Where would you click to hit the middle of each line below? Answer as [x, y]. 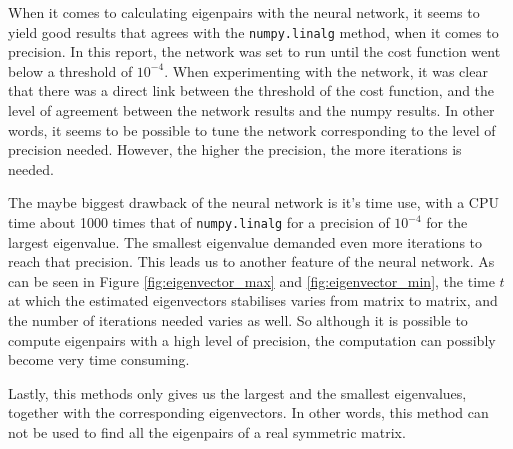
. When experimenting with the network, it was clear [326, 70]
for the [447, 222]
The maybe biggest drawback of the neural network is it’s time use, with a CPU [253, 202]
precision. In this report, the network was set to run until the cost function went [254, 51]
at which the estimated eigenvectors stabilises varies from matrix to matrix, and [253, 300]
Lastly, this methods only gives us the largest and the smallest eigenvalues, [237, 392]
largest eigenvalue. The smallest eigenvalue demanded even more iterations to [245, 241]
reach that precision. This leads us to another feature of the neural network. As [251, 261]
